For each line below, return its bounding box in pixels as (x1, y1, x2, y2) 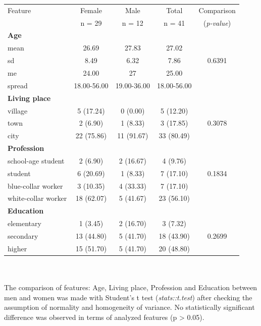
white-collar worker (8, 193, 67, 203)
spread (8, 80, 28, 90)
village (8, 105, 28, 116)
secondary (8, 230, 38, 241)
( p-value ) (203, 17, 231, 28)
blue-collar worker (8, 180, 63, 191)
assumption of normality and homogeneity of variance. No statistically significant (4, 302, 255, 312)
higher (8, 243, 27, 253)
